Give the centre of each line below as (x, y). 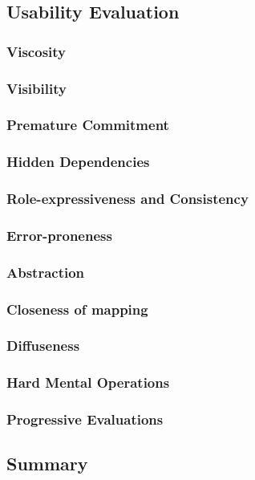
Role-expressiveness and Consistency (127, 199)
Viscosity (36, 51)
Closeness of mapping (77, 309)
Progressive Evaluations (85, 419)
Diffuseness (43, 346)
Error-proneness (59, 235)
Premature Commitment (88, 125)
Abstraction (46, 272)
